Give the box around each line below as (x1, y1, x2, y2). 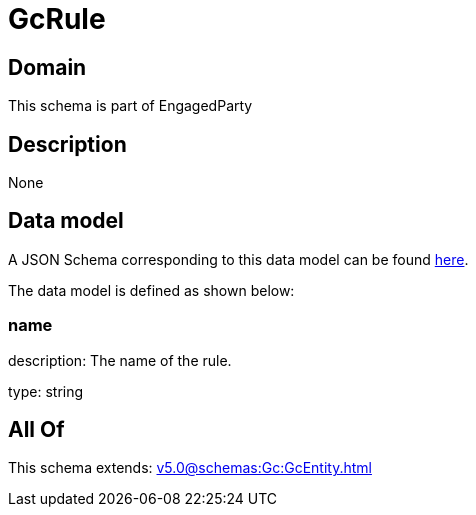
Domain (8, 54, 87, 80)
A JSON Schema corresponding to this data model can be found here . (8, 250, 469, 268)
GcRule (8, 2, 106, 36)
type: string (8, 382, 84, 400)
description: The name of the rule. (8, 351, 232, 369)
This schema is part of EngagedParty (8, 97, 253, 115)
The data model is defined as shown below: (8, 281, 295, 299)
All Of (8, 417, 65, 443)
